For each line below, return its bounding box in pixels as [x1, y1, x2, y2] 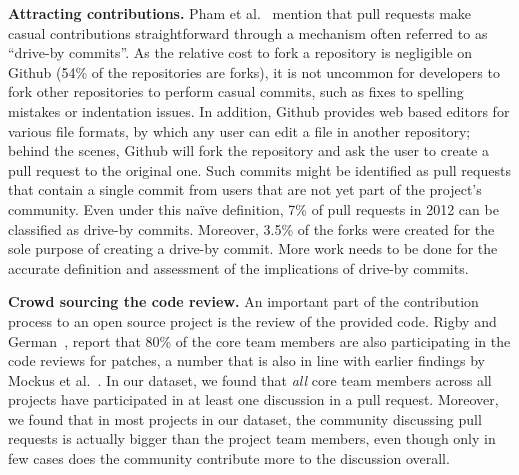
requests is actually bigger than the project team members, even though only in [8, 428, 496, 449]
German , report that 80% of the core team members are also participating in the [8, 330, 511, 351]
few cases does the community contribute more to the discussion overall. [8, 448, 450, 469]
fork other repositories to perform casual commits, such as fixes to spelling [8, 81, 464, 102]
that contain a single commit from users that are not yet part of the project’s [8, 179, 482, 200]
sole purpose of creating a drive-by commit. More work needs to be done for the [8, 238, 498, 259]
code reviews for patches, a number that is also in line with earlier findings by [8, 350, 485, 371]
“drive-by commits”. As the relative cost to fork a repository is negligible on [8, 42, 473, 63]
